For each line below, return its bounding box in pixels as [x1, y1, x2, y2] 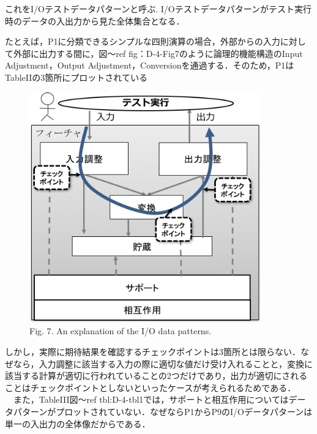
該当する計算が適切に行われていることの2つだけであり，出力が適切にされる [5, 369, 308, 382]
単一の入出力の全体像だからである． [5, 417, 151, 430]
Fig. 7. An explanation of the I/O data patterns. [29, 324, 212, 337]
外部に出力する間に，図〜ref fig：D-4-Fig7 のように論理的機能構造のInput [13, 47, 303, 59]
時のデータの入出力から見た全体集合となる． [5, 14, 185, 27]
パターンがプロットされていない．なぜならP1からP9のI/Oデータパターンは [13, 405, 313, 418]
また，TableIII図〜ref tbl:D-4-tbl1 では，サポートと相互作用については [13, 393, 289, 406]
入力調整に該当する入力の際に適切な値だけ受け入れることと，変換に [39, 357, 313, 370]
